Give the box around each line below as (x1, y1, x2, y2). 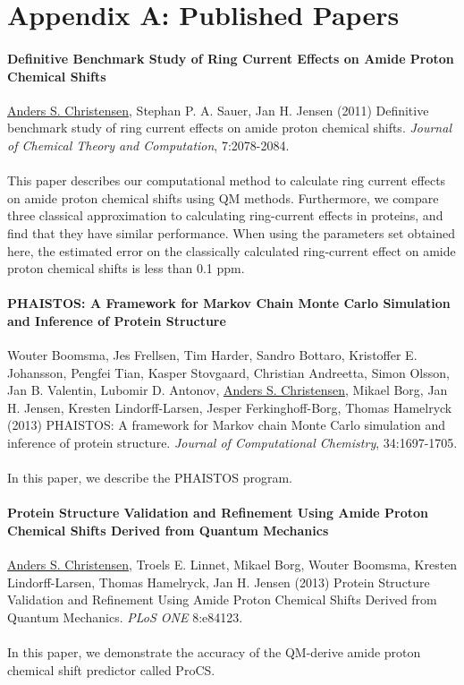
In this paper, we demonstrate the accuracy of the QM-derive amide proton (7, 643, 421, 662)
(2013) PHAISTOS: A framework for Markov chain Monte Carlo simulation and (7, 415, 446, 434)
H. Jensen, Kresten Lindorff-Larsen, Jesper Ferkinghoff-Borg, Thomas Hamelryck (7, 398, 452, 416)
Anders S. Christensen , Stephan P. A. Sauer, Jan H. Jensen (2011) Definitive (7, 100, 429, 119)
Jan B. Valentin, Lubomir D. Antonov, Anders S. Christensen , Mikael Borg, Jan (7, 381, 448, 399)
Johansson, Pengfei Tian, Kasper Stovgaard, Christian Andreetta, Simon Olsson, (7, 363, 450, 381)
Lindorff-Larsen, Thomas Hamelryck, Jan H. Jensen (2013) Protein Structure (7, 572, 430, 591)
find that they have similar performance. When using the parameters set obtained (7, 223, 456, 242)
